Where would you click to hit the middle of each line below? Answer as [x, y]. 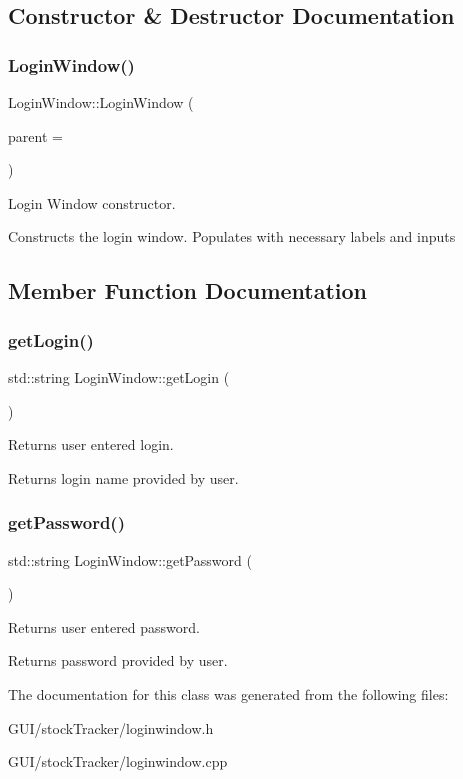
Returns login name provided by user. [123, 477]
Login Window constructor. [92, 202]
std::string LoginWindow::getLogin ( [119, 376]
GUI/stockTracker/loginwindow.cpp [118, 761]
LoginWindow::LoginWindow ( [101, 102]
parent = [35, 135]
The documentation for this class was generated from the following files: [228, 693]
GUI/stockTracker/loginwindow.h [111, 727]
